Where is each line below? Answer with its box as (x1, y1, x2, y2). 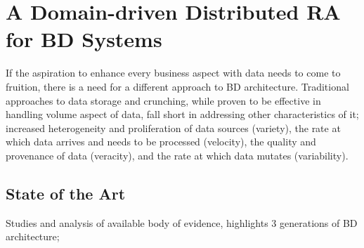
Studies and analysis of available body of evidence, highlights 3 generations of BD (6, 215, 358, 230)
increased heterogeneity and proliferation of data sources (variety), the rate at (6, 120, 341, 135)
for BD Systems (6, 25, 162, 53)
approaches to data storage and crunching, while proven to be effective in (6, 93, 321, 107)
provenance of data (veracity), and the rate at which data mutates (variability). (6, 148, 349, 162)
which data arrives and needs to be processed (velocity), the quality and (6, 134, 316, 149)
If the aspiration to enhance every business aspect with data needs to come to (6, 65, 341, 80)
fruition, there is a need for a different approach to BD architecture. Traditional (6, 79, 349, 93)
